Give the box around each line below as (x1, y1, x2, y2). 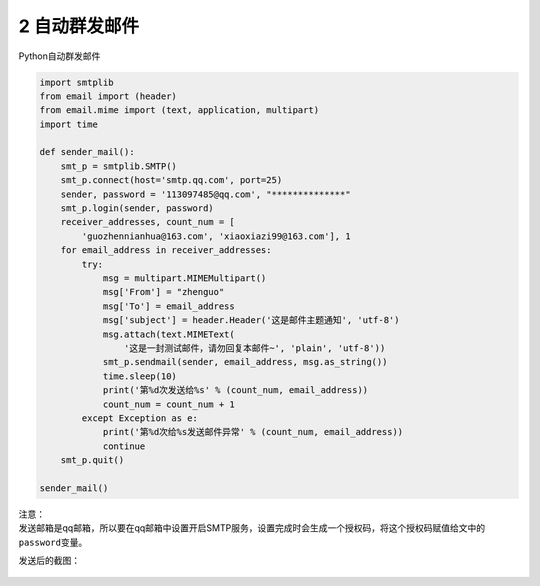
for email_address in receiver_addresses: (60, 245, 272, 256)
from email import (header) (39, 90, 177, 102)
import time (39, 118, 99, 130)
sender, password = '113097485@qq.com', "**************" (60, 188, 351, 200)
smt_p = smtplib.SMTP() (60, 160, 177, 172)
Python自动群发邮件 (18, 50, 101, 62)
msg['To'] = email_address (102, 300, 235, 312)
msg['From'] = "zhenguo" (102, 286, 225, 298)
